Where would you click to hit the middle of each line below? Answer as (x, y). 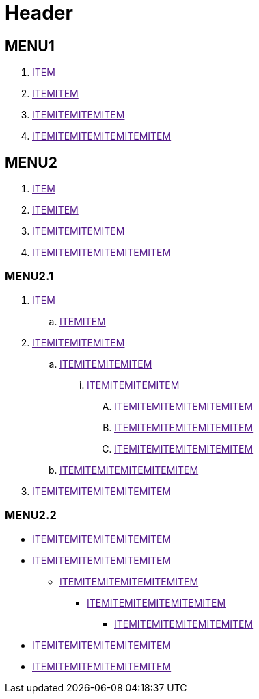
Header (39, 13)
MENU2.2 (31, 515)
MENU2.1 (29, 276)
